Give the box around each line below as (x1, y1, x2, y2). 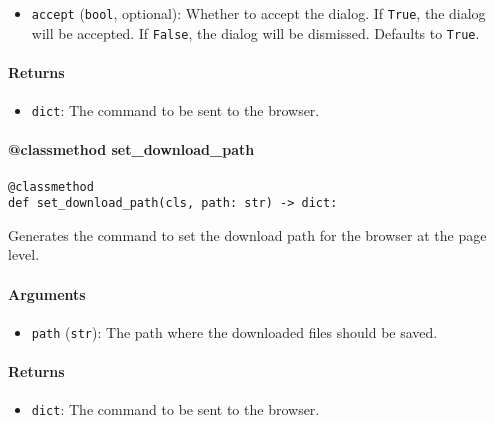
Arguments (8, 283, 86, 304)
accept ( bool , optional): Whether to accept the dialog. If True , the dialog (31, 3, 486, 23)
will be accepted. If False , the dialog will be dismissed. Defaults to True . (31, 22, 480, 43)
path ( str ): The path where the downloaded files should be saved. (31, 321, 438, 342)
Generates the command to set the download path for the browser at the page (8, 224, 487, 245)
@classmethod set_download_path (8, 139, 255, 160)
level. (8, 244, 40, 265)
